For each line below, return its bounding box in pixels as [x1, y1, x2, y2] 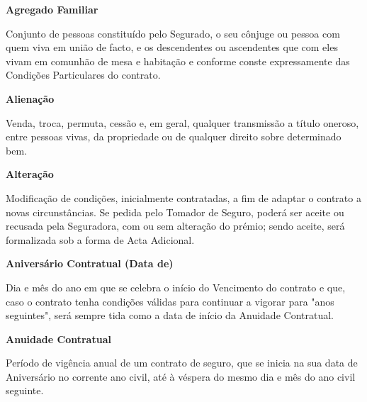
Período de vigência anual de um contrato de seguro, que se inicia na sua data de [6, 355, 358, 370]
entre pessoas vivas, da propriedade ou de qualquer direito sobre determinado [6, 129, 341, 144]
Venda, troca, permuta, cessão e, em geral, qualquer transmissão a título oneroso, [6, 115, 359, 130]
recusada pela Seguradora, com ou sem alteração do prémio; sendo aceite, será [6, 218, 345, 233]
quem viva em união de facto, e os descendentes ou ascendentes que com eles [6, 40, 338, 55]
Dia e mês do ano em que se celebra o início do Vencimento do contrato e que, [6, 279, 346, 294]
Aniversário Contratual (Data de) [6, 256, 174, 271]
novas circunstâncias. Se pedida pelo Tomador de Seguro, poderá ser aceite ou [6, 204, 344, 219]
